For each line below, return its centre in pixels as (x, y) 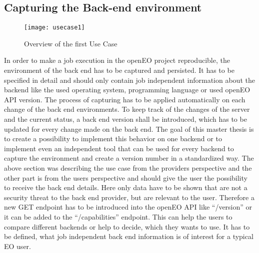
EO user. (17, 246)
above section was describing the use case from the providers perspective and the (128, 167)
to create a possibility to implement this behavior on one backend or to (113, 138)
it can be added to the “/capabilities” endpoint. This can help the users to (118, 216)
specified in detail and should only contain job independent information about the (129, 80)
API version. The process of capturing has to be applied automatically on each (125, 99)
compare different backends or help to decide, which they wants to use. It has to (127, 226)
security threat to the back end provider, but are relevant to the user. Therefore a (129, 197)
